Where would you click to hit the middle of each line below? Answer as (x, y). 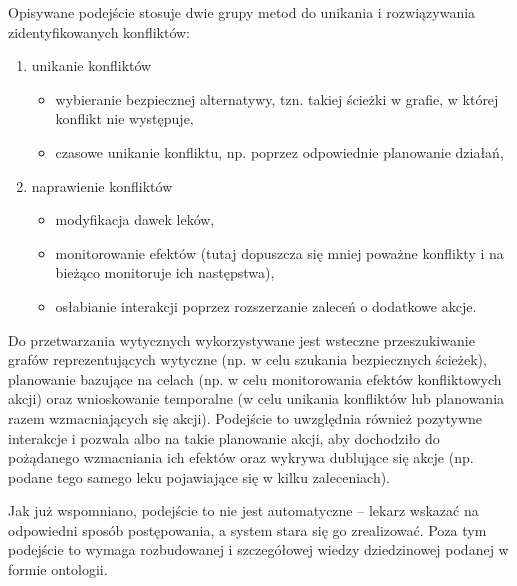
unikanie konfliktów (91, 65)
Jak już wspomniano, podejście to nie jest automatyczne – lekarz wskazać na (243, 510)
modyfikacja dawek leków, (135, 219)
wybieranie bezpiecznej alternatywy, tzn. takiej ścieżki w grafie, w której (277, 98)
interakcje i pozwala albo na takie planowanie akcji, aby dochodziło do (224, 437)
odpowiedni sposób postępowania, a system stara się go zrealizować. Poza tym (247, 529)
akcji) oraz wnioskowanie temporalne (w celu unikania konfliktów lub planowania (256, 398)
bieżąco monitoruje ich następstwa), (165, 272)
